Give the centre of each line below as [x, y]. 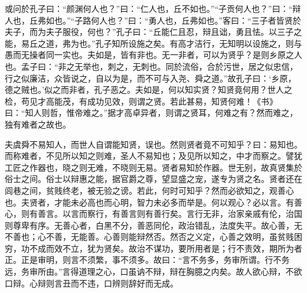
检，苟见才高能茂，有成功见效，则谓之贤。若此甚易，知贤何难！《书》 [141, 101]
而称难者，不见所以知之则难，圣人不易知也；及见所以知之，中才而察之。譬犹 [153, 156]
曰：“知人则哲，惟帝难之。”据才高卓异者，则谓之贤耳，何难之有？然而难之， [151, 113]
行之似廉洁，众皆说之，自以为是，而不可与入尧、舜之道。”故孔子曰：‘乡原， [151, 78]
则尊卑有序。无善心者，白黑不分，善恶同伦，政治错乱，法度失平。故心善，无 [153, 225]
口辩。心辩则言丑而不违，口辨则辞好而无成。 [92, 283]
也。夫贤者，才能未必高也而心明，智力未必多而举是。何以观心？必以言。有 [149, 202]
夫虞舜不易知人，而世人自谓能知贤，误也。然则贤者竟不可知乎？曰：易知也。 [153, 144]
